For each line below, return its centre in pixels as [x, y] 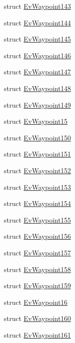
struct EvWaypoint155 [37, 219]
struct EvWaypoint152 [37, 170]
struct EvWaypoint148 [37, 88]
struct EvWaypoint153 [37, 187]
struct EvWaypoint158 [37, 269]
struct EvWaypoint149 [37, 104]
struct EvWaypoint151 [37, 154]
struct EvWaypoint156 [37, 236]
